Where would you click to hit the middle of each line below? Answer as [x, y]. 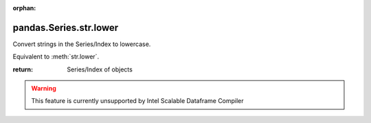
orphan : [24, 8]
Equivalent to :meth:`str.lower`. [56, 57]
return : [23, 69]
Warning [44, 89]
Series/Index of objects [100, 69]
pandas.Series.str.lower [66, 27]
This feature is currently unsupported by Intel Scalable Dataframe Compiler [137, 101]
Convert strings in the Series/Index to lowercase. [82, 44]
